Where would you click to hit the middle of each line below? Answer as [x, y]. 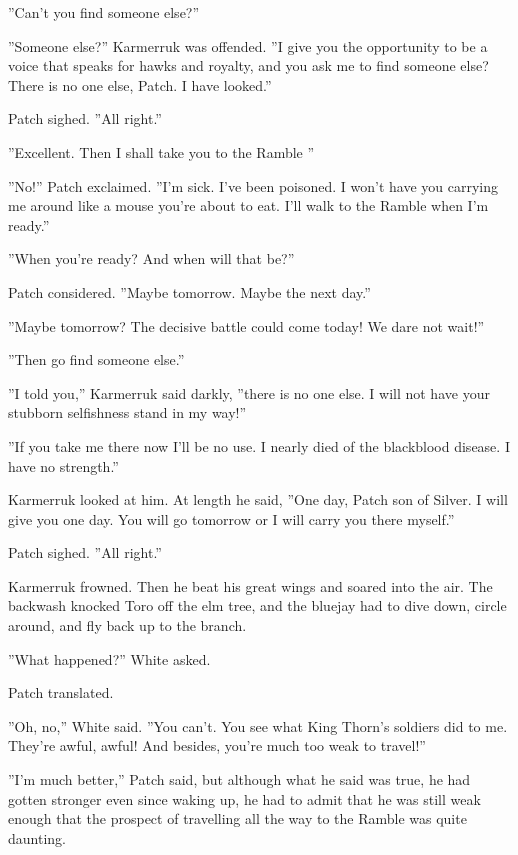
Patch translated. [61, 692]
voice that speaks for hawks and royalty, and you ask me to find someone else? [248, 65]
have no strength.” [63, 465]
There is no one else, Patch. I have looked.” [140, 84]
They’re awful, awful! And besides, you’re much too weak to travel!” [217, 745]
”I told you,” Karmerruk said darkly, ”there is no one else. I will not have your [249, 392]
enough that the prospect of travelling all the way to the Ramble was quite [237, 818]
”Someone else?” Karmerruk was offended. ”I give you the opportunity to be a [248, 45]
